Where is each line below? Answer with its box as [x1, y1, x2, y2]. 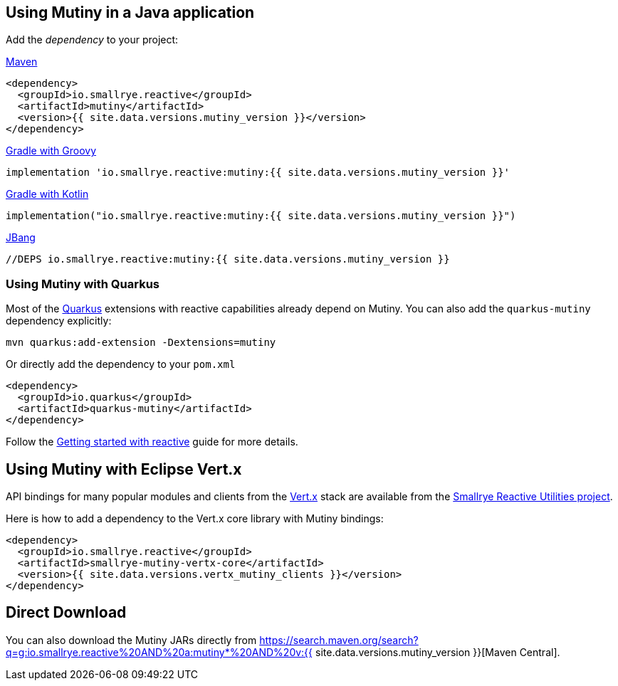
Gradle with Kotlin [6, 188, 89, 201]
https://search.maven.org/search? [259, 633, 419, 646]
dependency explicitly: [6, 315, 112, 327]
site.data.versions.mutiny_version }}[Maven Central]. [315, 645, 560, 658]
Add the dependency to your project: [6, 33, 179, 46]
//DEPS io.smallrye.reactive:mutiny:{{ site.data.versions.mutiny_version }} [6, 253, 450, 265]
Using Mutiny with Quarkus [6, 276, 160, 291]
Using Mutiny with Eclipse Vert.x [6, 460, 242, 478]
